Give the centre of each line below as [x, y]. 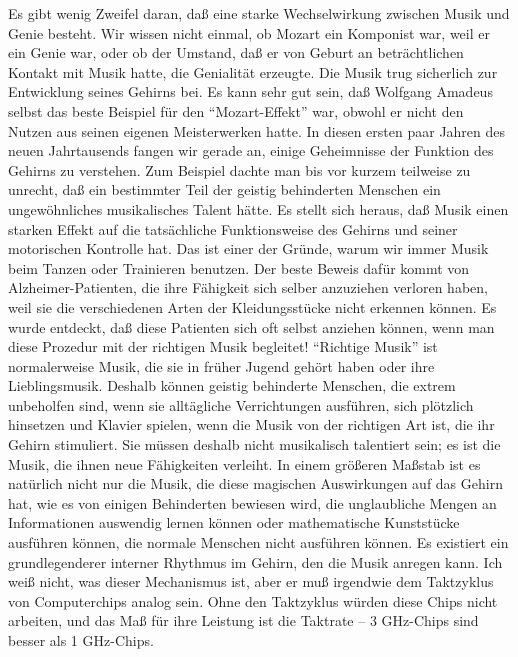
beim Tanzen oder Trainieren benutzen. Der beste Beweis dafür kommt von [239, 267]
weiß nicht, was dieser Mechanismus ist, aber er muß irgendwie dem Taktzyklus [251, 581]
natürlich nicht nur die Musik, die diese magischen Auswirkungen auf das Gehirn [255, 483]
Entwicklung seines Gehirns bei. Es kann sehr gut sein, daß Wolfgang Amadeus [250, 91]
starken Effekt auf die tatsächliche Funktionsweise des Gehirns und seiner [233, 228]
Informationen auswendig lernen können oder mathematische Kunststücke [234, 522]
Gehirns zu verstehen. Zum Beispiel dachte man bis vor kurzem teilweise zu [239, 169]
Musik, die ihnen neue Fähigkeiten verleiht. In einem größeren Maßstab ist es [244, 463]
